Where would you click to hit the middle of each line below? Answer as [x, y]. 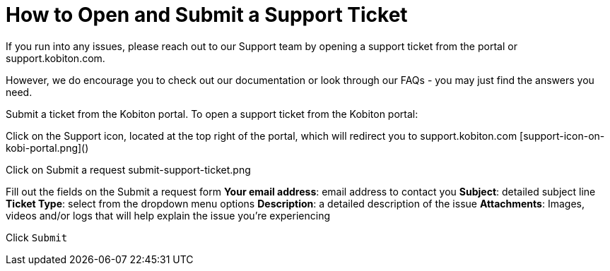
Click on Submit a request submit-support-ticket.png [128, 169]
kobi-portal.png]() [47, 147]
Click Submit [37, 237]
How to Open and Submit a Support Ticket [207, 15]
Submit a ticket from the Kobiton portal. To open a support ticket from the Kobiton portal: [212, 114]
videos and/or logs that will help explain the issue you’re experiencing [168, 215]
